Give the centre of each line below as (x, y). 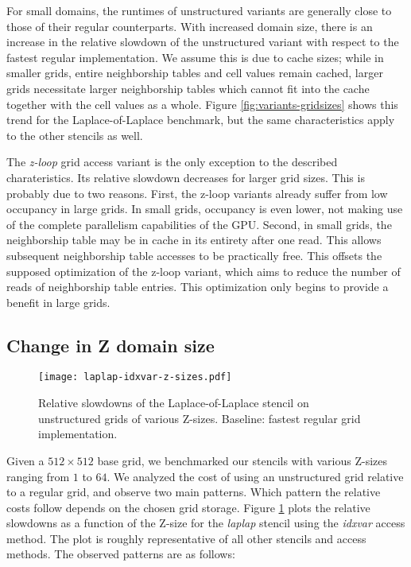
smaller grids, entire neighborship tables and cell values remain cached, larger (195, 73)
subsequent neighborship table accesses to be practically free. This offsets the (194, 255)
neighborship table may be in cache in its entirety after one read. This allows (194, 240)
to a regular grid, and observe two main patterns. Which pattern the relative (194, 492)
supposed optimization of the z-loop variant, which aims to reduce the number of (204, 271)
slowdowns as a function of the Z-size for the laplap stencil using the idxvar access (206, 523)
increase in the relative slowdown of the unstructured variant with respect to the (203, 42)
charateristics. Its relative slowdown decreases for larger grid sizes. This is (186, 177)
